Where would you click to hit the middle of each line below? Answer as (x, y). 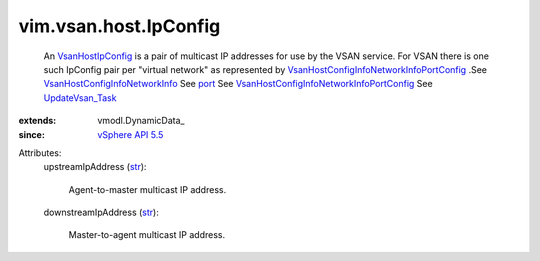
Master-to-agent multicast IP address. (147, 235)
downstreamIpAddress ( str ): (101, 212)
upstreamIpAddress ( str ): (95, 167)
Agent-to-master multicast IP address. (147, 189)
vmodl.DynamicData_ (141, 121)
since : (31, 134)
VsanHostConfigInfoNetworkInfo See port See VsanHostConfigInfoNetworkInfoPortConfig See (238, 84)
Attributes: (40, 152)
